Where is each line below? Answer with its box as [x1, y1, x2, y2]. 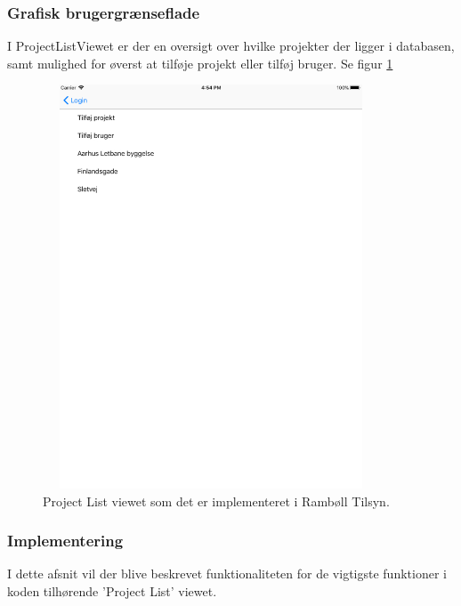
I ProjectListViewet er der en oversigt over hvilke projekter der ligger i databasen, [7, 36, 455, 55]
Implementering [7, 529, 124, 552]
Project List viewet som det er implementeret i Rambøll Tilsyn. [43, 491, 390, 510]
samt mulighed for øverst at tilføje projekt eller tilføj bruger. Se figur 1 [7, 53, 393, 72]
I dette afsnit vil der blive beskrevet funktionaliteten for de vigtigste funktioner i [7, 564, 447, 583]
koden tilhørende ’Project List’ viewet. [7, 581, 217, 600]
